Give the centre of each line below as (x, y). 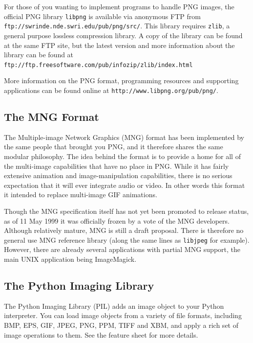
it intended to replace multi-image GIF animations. (81, 194)
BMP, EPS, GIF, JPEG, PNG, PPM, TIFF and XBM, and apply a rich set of (121, 325)
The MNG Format (52, 116)
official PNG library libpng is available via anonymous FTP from (102, 16)
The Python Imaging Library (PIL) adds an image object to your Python (114, 306)
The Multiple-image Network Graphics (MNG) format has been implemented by (124, 137)
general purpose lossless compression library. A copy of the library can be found (123, 35)
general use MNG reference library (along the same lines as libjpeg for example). (127, 240)
